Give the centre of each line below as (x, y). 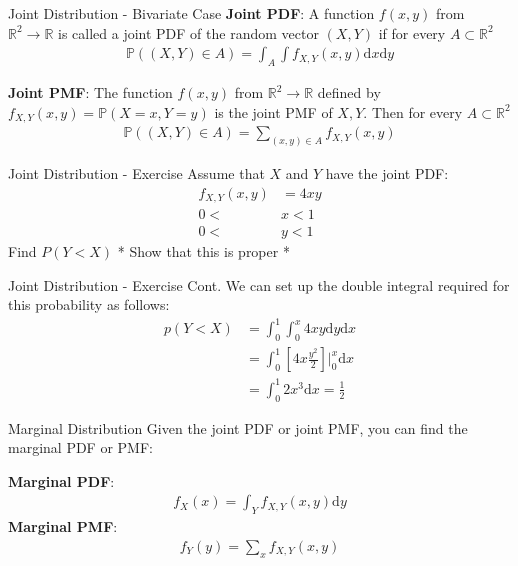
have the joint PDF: (387, 172)
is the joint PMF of (273, 111)
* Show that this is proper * (203, 251)
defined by (349, 92)
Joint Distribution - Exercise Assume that (136, 172)
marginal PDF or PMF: (80, 447)
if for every (412, 32)
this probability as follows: (89, 304)
